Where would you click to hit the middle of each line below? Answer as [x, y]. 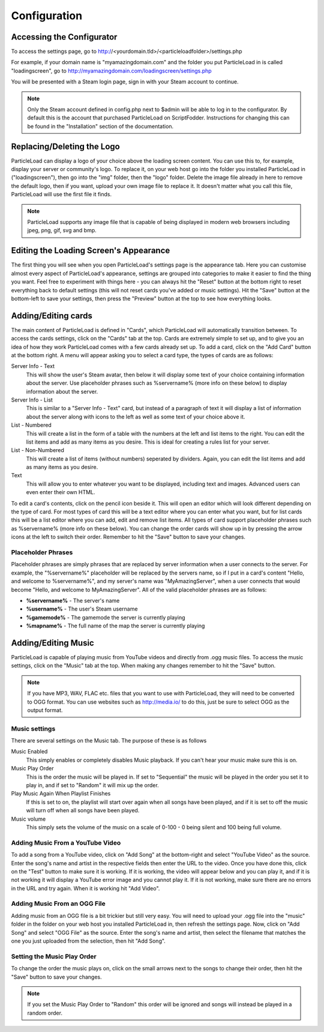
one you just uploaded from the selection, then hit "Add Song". [88, 941]
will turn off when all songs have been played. [83, 810]
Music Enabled [29, 752]
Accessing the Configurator [64, 37]
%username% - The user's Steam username [82, 609]
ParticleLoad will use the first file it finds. [61, 195]
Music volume [28, 819]
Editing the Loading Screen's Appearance [91, 251]
